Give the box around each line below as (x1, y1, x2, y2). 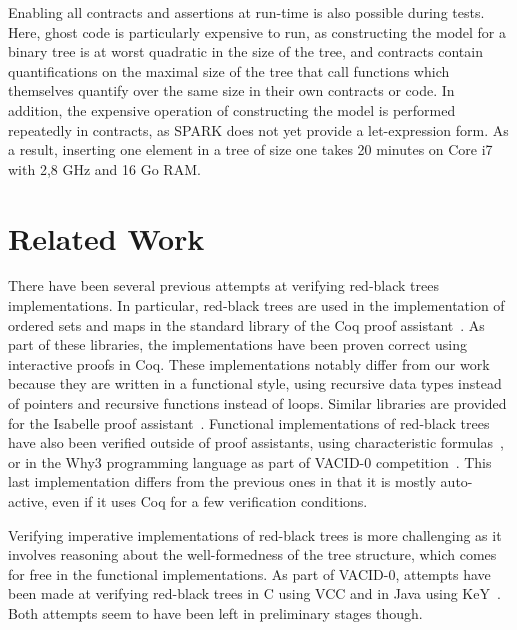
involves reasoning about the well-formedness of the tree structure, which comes (8, 544, 497, 565)
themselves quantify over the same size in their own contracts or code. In (8, 80, 455, 101)
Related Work (8, 217, 205, 258)
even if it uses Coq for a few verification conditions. (52, 491, 368, 511)
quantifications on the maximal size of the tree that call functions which (8, 60, 450, 81)
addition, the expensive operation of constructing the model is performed (8, 99, 456, 120)
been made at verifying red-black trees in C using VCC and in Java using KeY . (8, 583, 501, 604)
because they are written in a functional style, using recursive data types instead (8, 373, 502, 394)
